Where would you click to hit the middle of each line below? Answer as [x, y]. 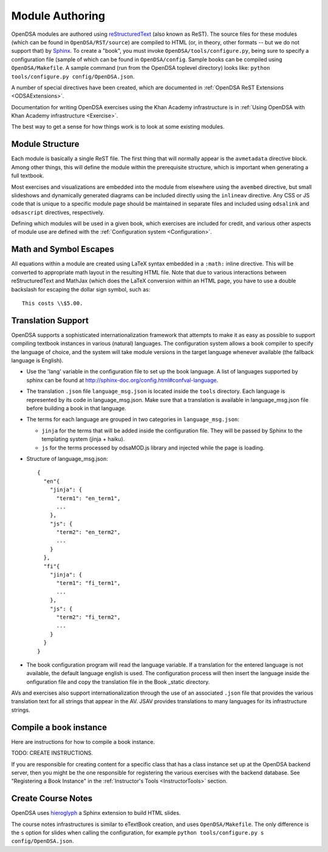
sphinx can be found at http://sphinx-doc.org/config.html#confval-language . [122, 380]
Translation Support [50, 320]
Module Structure [45, 144]
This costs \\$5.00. [53, 303]
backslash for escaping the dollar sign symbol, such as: [81, 289]
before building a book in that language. [77, 408]
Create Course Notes [52, 799]
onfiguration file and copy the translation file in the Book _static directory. [118, 682]
